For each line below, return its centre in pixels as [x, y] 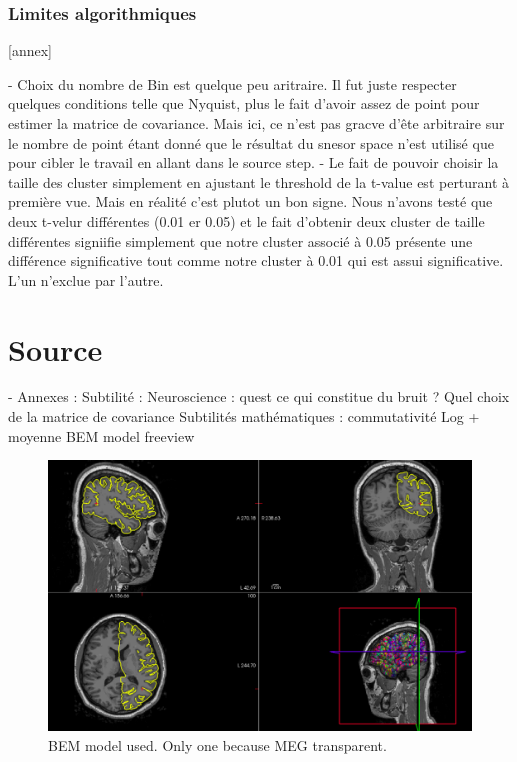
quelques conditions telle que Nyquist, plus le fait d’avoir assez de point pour [244, 103]
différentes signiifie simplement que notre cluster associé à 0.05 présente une [240, 240]
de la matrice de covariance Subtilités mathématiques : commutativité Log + [244, 416]
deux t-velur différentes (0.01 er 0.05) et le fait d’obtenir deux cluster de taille [246, 220]
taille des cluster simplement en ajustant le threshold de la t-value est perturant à [259, 181]
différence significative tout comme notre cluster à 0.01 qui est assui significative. [256, 260]
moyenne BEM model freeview [101, 435]
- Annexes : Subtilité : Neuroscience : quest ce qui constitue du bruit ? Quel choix [259, 396]
